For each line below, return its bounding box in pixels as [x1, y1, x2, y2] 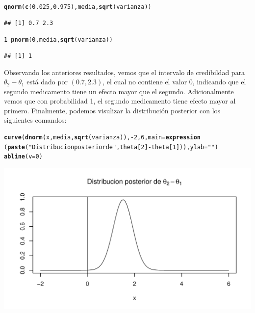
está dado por [26, 77, 68, 87]
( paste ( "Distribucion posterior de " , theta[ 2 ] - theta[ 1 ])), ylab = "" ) [4, 143, 218, 151]
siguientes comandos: [4, 115, 67, 125]
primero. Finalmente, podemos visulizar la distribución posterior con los [4, 105, 221, 115]
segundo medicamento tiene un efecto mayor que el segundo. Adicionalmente [4, 86, 234, 96]
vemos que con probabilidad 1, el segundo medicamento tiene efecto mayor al [4, 96, 236, 106]
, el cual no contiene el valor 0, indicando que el [102, 77, 246, 87]
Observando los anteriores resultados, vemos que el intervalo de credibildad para [4, 67, 245, 77]
